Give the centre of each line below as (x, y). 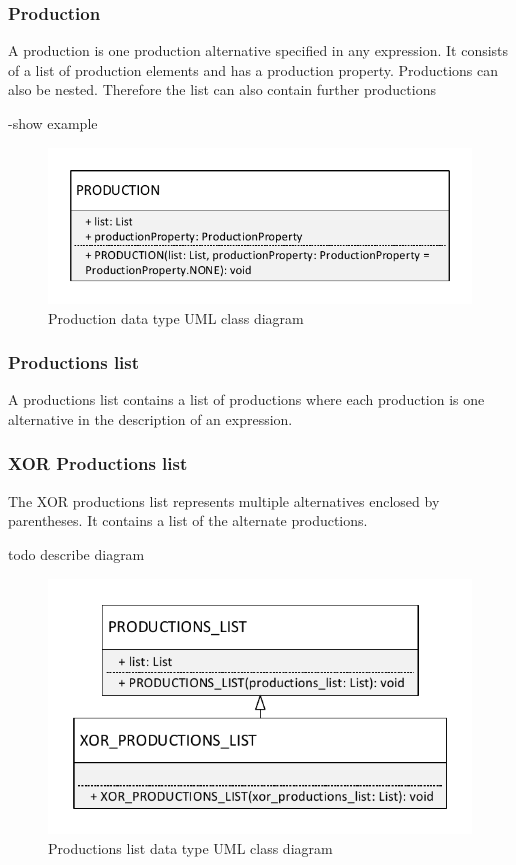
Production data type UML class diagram (176, 317)
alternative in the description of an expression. (150, 418)
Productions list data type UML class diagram (190, 847)
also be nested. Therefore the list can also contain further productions (222, 89)
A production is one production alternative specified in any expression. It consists (258, 50)
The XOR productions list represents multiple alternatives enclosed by (224, 500)
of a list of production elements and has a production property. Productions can (253, 69)
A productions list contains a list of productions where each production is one (246, 399)
